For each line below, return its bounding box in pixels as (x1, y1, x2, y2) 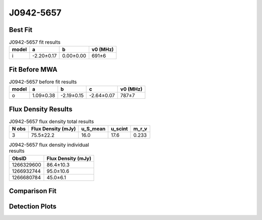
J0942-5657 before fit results (9, 79, 77, 85)
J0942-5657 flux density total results (9, 118, 94, 125)
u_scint (111, 126, 128, 132)
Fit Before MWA (9, 65, 58, 74)
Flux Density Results (9, 105, 73, 113)
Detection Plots (9, 203, 57, 211)
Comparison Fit (9, 187, 57, 195)
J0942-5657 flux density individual (9, 141, 89, 148)
